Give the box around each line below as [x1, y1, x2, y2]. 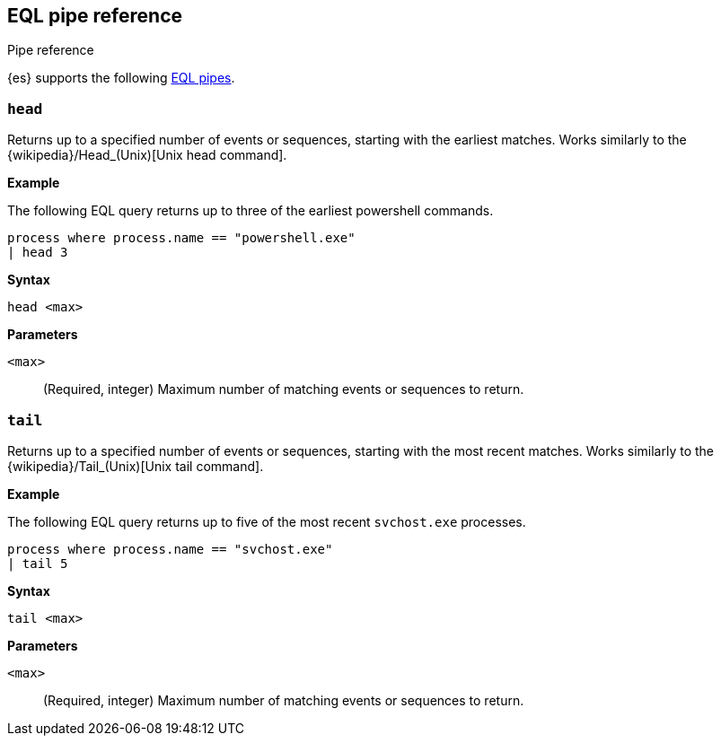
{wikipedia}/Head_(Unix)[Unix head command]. [7, 147, 287, 163]
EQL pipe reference [7, 4, 183, 27]
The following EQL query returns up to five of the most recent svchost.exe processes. [7, 513, 526, 529]
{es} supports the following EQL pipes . [7, 70, 235, 86]
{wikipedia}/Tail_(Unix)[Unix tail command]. [7, 458, 264, 474]
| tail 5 [7, 555, 68, 571]
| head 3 [7, 245, 68, 260]
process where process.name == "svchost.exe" [7, 541, 333, 556]
